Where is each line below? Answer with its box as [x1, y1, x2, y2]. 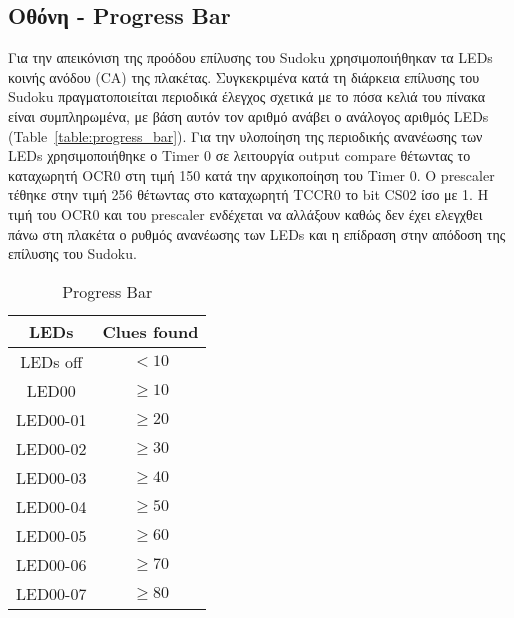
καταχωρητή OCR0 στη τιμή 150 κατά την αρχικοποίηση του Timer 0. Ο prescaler [8, 164, 495, 185]
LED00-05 [16, 523, 87, 547]
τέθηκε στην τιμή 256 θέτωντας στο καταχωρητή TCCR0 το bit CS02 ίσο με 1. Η [8, 184, 489, 205]
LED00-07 [16, 581, 87, 605]
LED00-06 [16, 552, 87, 576]
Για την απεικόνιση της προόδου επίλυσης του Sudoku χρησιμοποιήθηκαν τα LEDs [8, 47, 493, 68]
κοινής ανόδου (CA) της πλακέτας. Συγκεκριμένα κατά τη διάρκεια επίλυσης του [8, 66, 480, 87]
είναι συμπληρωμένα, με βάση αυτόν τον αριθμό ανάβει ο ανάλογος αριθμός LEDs [8, 105, 489, 126]
